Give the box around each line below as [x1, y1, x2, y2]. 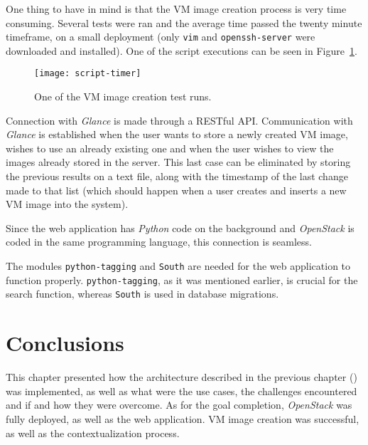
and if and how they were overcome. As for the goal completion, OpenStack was [6, 397, 352, 412]
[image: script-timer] [34, 68, 141, 79]
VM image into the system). [6, 197, 129, 211]
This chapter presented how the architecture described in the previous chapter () [6, 370, 357, 384]
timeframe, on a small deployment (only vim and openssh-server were [6, 29, 315, 44]
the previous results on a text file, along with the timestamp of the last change [6, 169, 348, 184]
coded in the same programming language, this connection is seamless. [6, 234, 313, 249]
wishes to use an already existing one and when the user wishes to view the [6, 140, 334, 155]
